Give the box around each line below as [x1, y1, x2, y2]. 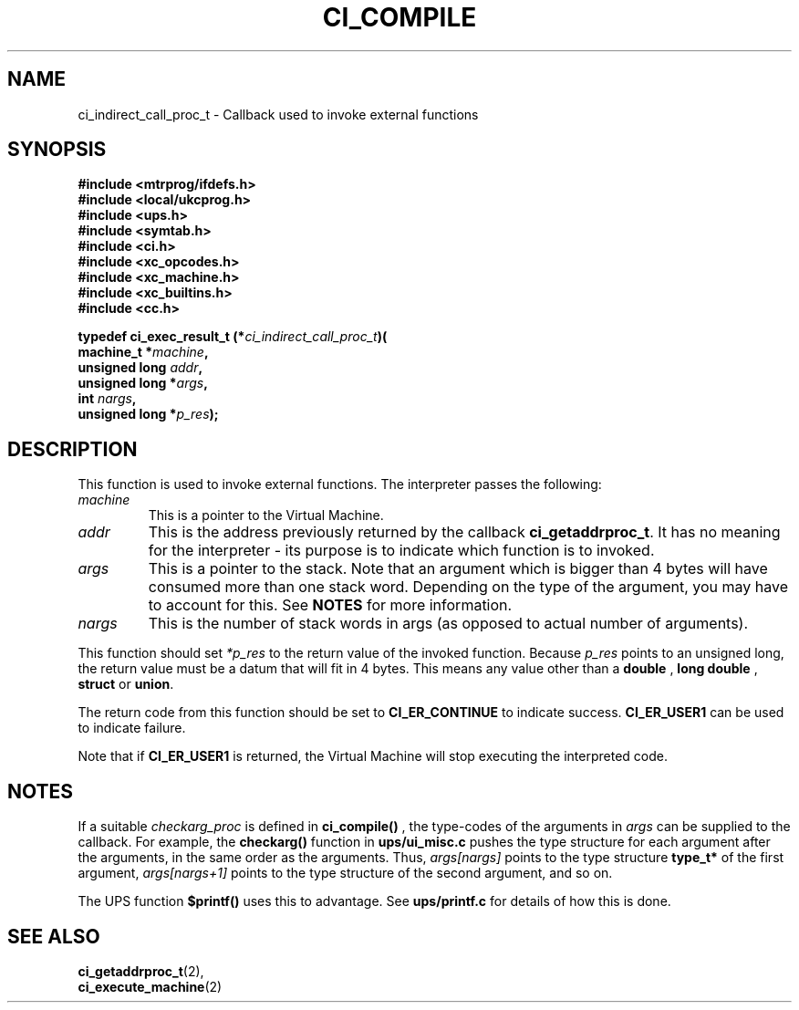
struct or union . [78, 676, 174, 692]
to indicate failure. [78, 720, 186, 736]
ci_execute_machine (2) [78, 978, 223, 994]
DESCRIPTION [7, 437, 138, 461]
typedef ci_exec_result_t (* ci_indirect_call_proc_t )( [78, 328, 388, 345]
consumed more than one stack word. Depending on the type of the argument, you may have [148, 578, 788, 597]
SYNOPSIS [7, 138, 107, 161]
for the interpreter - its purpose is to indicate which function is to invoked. [148, 541, 655, 560]
